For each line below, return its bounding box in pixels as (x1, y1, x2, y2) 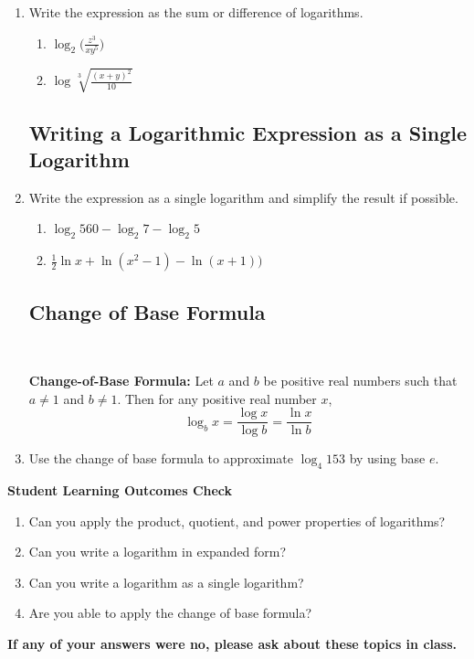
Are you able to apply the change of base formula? (28, 603, 312, 622)
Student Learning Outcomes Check (7, 481, 233, 500)
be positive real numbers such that (263, 371, 458, 390)
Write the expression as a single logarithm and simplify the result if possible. (28, 187, 458, 207)
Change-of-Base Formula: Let (28, 371, 214, 390)
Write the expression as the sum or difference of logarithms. (28, 3, 363, 21)
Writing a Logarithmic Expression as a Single (28, 118, 468, 146)
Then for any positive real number (125, 388, 317, 408)
